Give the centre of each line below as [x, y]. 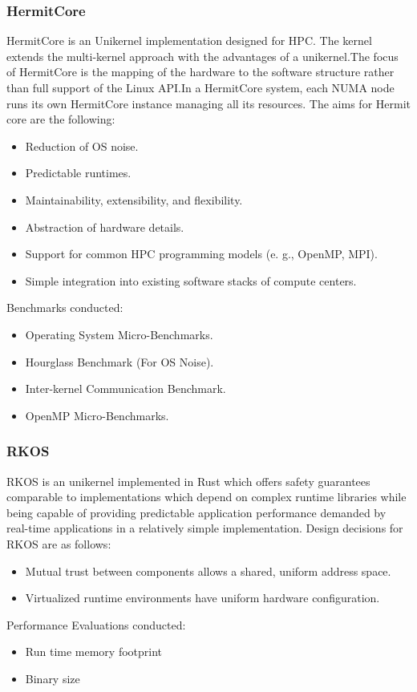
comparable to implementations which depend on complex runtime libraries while [206, 497]
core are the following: [61, 119]
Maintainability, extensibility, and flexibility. [134, 199]
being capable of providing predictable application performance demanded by [196, 512]
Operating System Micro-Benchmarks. [119, 334]
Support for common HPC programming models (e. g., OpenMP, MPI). [201, 254]
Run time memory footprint [94, 652]
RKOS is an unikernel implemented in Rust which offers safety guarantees [188, 481]
